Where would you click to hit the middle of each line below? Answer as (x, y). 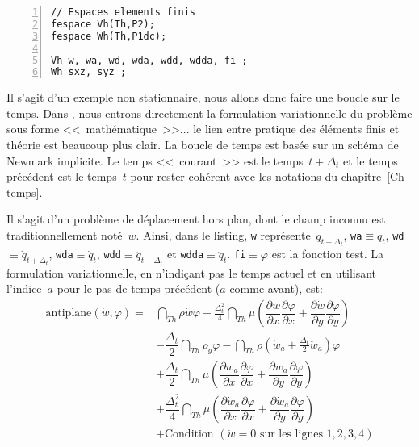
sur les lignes (291, 434)
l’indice (24, 288)
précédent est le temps (62, 176)
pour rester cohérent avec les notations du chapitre (256, 176)
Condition (189, 434)
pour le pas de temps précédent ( (138, 288)
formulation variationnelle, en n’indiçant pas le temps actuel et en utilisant (192, 272)
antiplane (69, 313)
